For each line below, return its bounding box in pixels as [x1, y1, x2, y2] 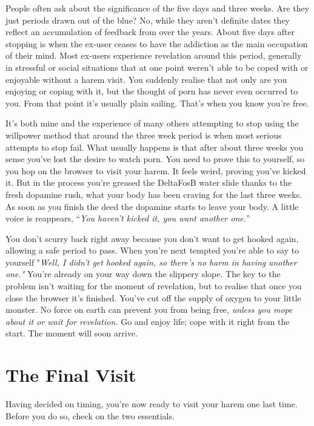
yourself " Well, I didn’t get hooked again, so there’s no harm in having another [5, 255, 297, 268]
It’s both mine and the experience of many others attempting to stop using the [5, 117, 299, 129]
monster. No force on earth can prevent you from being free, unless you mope [5, 303, 293, 316]
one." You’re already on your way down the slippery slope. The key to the [5, 267, 281, 280]
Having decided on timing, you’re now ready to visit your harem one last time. [5, 398, 298, 410]
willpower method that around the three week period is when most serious [5, 128, 282, 141]
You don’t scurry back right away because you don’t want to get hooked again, [5, 232, 299, 244]
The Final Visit [5, 362, 136, 387]
